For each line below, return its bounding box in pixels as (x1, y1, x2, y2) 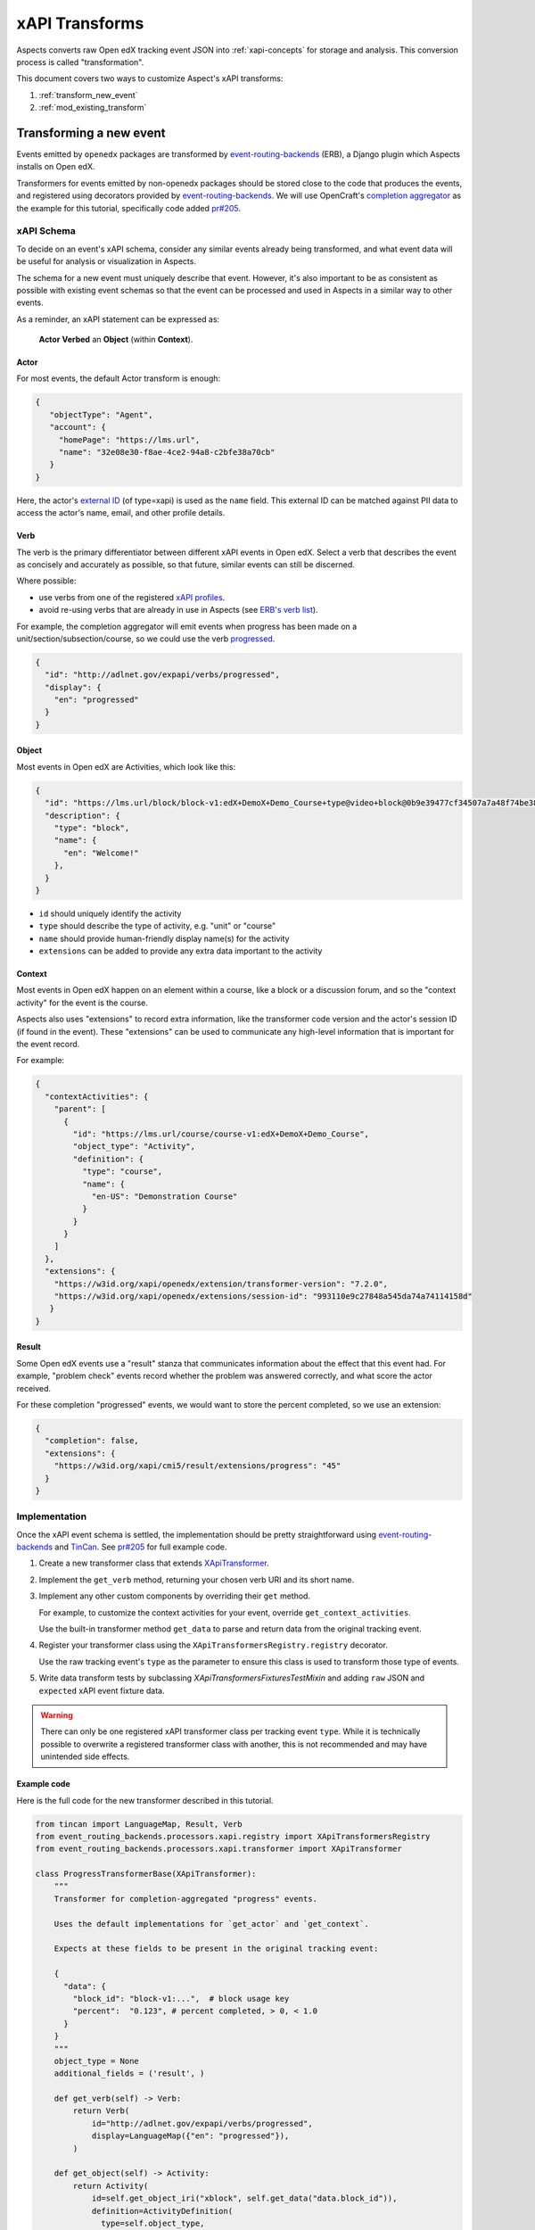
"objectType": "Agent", (49, 409, 153, 419)
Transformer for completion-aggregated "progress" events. (53, 1894, 318, 1904)
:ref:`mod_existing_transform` (38, 103, 147, 113)
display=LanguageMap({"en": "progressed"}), (91, 2131, 290, 2141)
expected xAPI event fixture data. (38, 1685, 165, 1696)
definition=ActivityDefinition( (91, 2206, 234, 2216)
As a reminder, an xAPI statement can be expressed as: (16, 313, 220, 325)
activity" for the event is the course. (16, 997, 149, 1008)
